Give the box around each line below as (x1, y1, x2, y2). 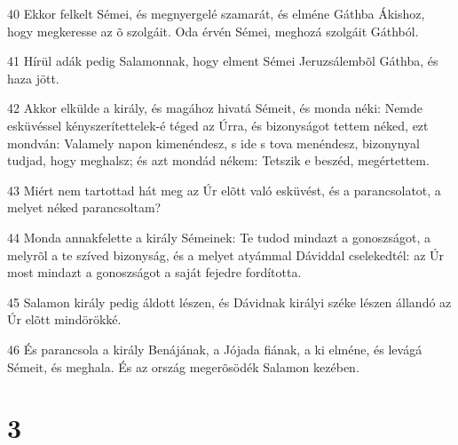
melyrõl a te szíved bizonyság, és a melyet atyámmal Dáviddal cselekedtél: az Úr (7, 245, 445, 264)
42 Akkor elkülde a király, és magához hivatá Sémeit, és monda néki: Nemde (7, 99, 423, 117)
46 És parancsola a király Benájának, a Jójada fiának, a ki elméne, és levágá (7, 339, 422, 358)
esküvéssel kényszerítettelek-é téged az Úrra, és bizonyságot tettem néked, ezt (7, 115, 429, 134)
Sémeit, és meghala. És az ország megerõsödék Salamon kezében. (7, 357, 359, 376)
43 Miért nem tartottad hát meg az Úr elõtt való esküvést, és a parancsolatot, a (7, 180, 441, 199)
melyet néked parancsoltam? (7, 198, 162, 217)
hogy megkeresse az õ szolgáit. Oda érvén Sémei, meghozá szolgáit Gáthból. (7, 21, 419, 40)
